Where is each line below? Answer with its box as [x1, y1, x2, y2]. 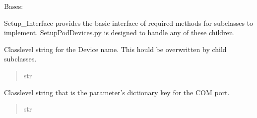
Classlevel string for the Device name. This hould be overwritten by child [4, 44, 227, 54]
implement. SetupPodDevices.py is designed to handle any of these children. [4, 27, 235, 38]
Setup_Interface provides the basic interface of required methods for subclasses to [4, 17, 254, 28]
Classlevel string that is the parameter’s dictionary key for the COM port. [4, 87, 230, 97]
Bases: [4, 1, 23, 11]
